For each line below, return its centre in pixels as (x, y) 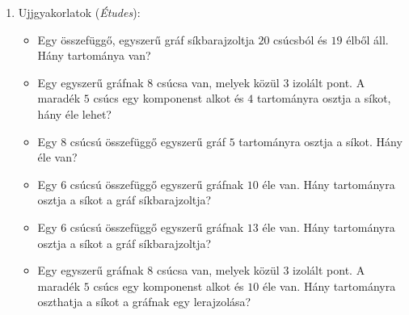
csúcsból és (300, 39)
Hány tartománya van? (94, 55)
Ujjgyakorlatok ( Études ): (79, 12)
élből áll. (367, 39)
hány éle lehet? (74, 113)
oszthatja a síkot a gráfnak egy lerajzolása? (144, 302)
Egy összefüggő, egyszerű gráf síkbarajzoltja (146, 39)
